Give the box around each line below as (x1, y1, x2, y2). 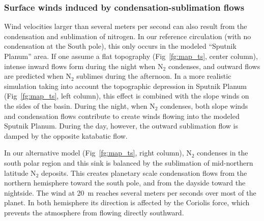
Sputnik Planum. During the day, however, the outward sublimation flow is (4, 120, 238, 131)
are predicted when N (4, 71, 71, 81)
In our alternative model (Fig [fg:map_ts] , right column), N (4, 147, 192, 158)
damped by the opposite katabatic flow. (4, 130, 128, 141)
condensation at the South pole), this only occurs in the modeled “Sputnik (4, 41, 237, 51)
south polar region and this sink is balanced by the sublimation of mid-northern (4, 157, 253, 168)
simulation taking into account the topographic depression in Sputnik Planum (4, 80, 247, 91)
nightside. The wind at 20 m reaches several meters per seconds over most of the (4, 187, 256, 198)
